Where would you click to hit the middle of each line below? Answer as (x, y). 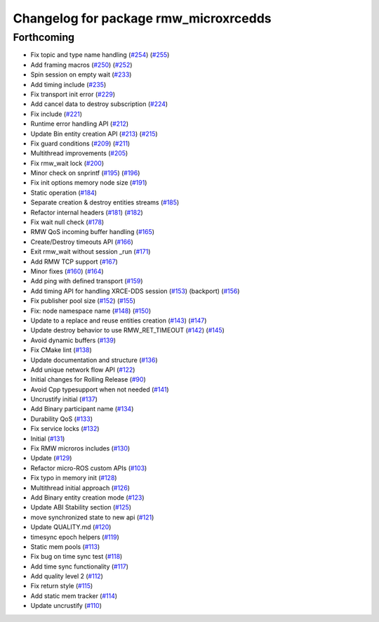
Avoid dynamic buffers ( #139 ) (73, 340)
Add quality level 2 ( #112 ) (67, 576)
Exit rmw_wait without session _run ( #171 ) (91, 252)
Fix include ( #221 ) (56, 114)
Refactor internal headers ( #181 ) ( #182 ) (87, 212)
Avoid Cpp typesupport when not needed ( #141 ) (100, 389)
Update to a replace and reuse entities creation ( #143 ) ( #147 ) (119, 320)
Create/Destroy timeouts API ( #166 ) (82, 242)
